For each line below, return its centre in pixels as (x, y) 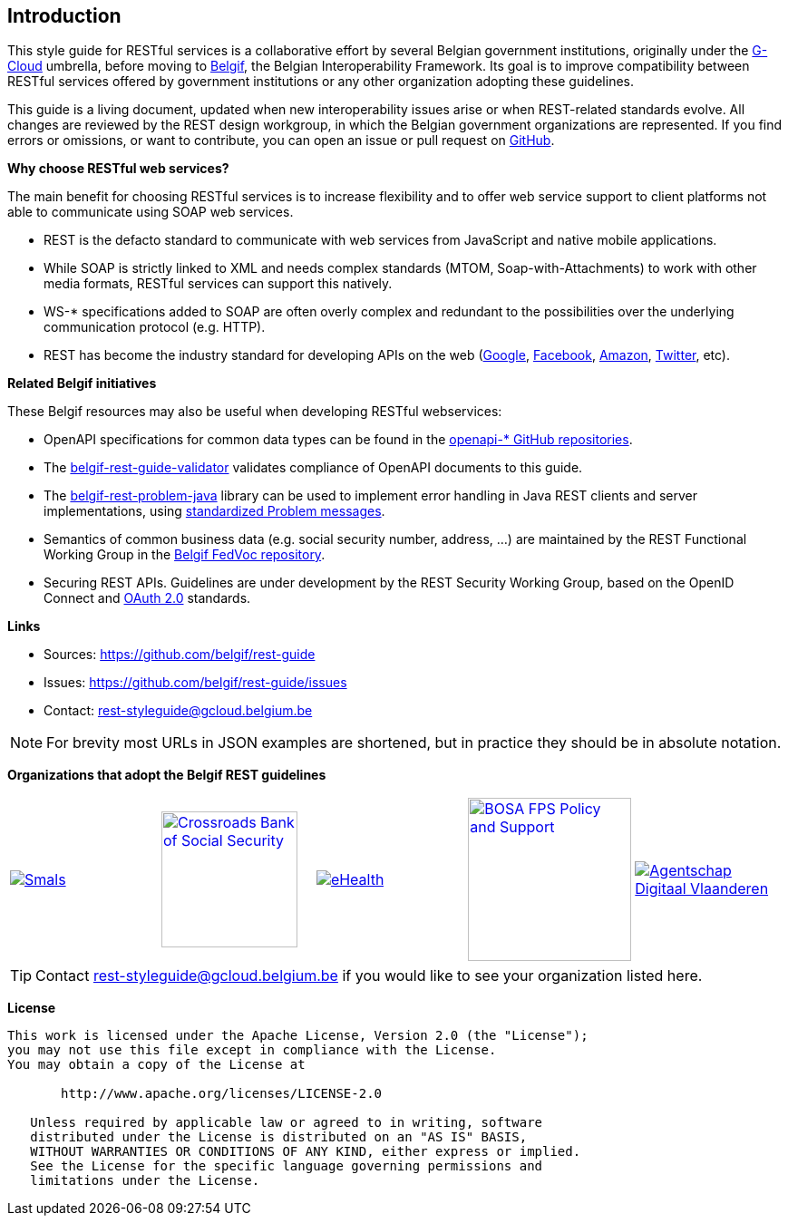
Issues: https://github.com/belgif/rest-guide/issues (195, 683)
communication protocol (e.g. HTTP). (155, 327)
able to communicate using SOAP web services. (151, 212)
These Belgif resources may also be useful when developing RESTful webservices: (255, 412)
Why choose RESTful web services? (118, 169)
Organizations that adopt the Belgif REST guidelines (167, 775)
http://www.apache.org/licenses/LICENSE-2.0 (222, 1094)
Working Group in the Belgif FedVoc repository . (185, 555)
